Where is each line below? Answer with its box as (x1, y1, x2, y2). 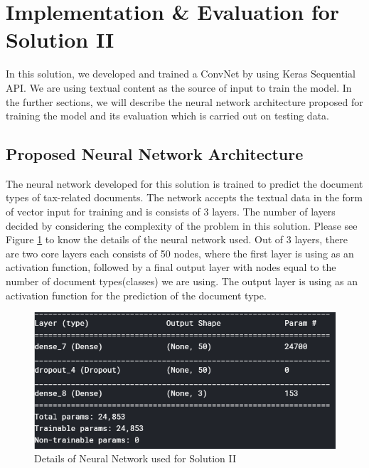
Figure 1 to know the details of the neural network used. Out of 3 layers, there (6, 232, 348, 247)
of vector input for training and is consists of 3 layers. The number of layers (6, 204, 336, 219)
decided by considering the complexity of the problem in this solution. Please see (6, 218, 358, 233)
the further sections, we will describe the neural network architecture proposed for (6, 94, 363, 109)
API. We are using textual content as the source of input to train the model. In (6, 80, 352, 95)
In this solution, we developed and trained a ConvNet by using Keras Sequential (6, 66, 355, 81)
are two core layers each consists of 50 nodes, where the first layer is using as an (6, 245, 354, 260)
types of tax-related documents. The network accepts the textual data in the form (6, 190, 363, 205)
